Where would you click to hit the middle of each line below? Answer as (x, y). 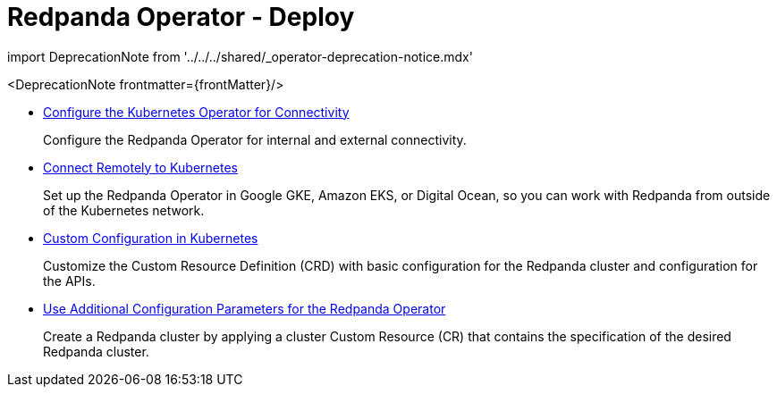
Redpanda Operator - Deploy (181, 17)
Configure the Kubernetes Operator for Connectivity (196, 112)
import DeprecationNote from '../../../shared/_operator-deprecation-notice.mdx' (240, 56)
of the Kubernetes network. (124, 210)
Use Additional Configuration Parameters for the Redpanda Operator (245, 308)
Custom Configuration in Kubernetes (151, 238)
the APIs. (69, 281)
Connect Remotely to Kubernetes (140, 167)
